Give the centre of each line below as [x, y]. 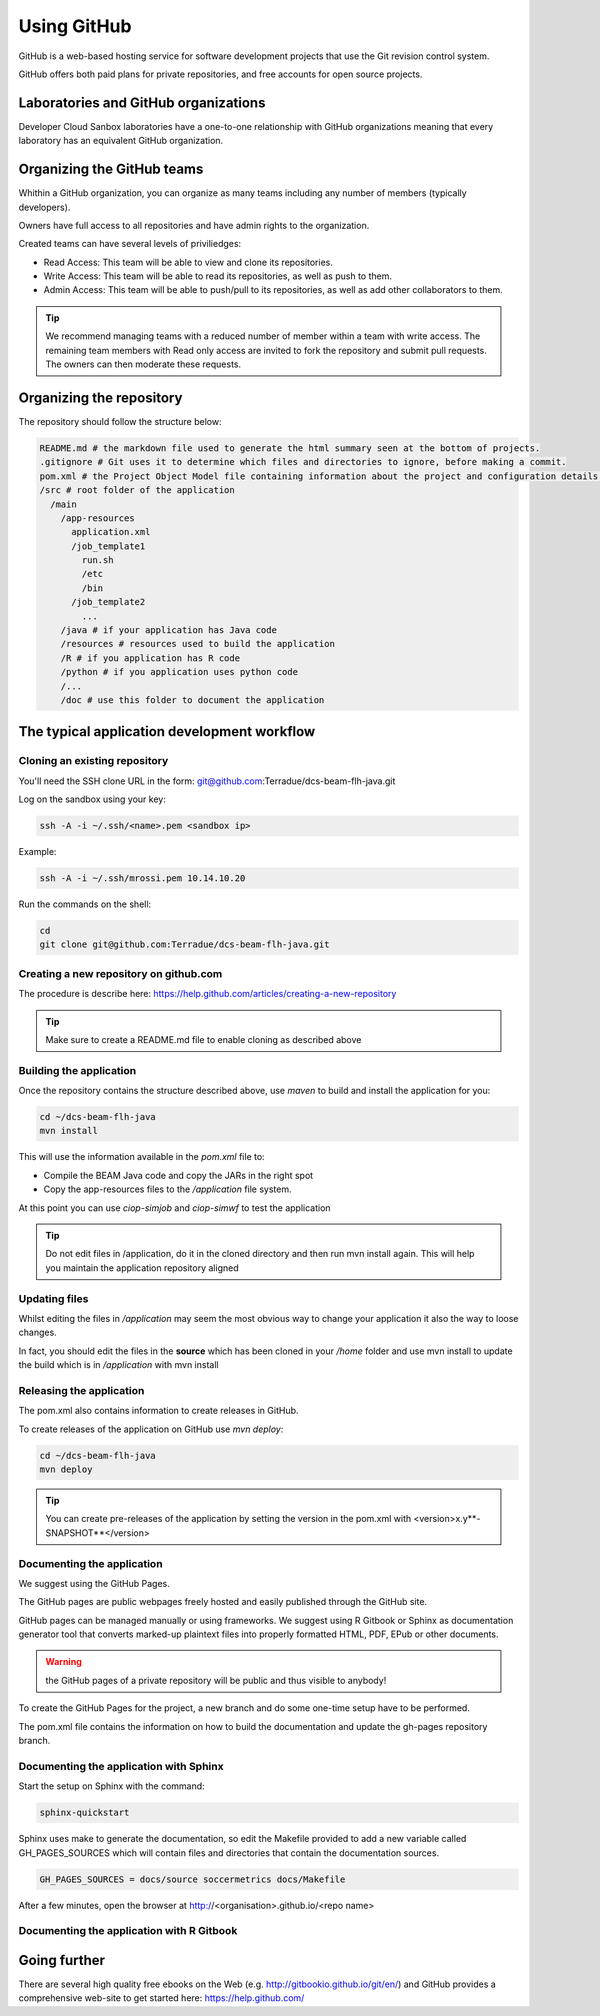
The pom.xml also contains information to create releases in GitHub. [158, 1411]
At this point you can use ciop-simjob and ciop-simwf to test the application [174, 1207]
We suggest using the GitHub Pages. [94, 1583]
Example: [37, 852]
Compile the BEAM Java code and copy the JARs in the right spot [178, 1175]
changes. [37, 1332]
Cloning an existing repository [93, 761]
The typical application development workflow [167, 731]
